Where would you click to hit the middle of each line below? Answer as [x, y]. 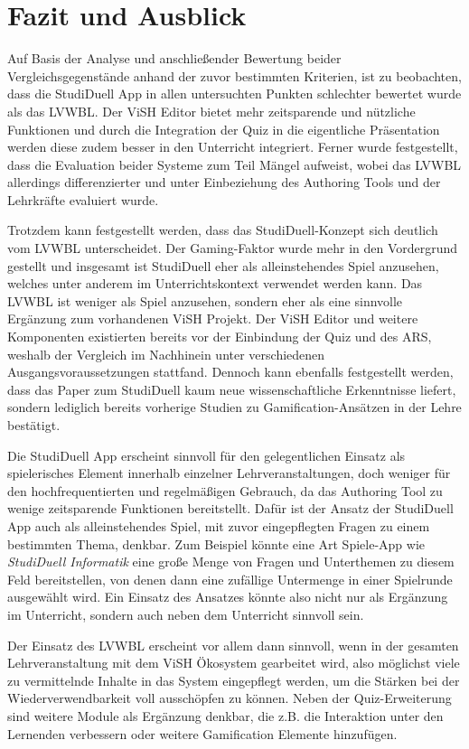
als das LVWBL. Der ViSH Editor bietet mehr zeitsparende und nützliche [211, 111]
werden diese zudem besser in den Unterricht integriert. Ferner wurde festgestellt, [233, 147]
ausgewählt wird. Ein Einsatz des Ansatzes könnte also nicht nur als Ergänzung [228, 597]
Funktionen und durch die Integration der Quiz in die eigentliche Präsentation [224, 129]
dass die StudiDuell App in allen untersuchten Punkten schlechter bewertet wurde [234, 94]
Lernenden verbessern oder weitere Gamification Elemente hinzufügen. [202, 733]
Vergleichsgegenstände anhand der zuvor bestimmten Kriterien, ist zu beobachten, [234, 75]
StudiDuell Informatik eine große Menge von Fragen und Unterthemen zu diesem [231, 562]
